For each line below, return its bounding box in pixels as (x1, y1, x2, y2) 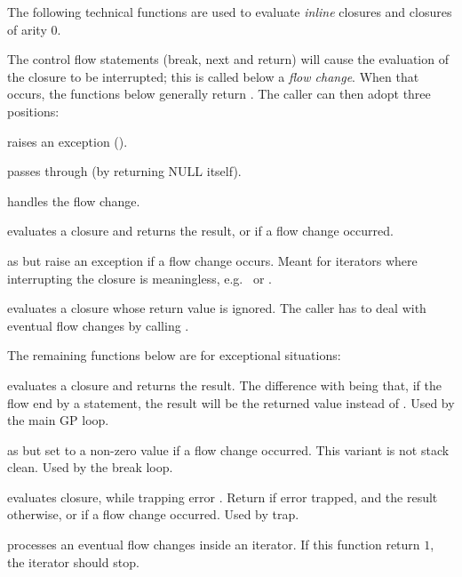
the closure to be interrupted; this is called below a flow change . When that (7, 67, 419, 85)
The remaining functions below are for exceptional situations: (7, 346, 341, 365)
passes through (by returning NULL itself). (7, 162, 242, 180)
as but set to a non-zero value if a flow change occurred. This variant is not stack (7, 440, 450, 459)
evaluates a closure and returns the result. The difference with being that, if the (7, 375, 442, 394)
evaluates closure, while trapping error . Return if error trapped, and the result (7, 487, 438, 506)
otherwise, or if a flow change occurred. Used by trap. (7, 505, 299, 524)
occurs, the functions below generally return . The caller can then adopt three (7, 84, 431, 103)
